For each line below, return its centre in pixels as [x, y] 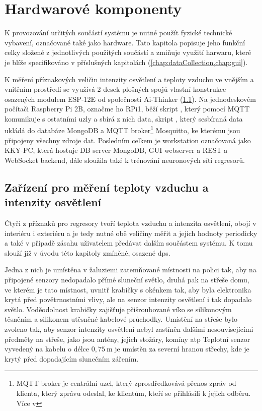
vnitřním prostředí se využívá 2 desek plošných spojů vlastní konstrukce [115, 89]
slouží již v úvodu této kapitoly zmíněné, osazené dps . [88, 252]
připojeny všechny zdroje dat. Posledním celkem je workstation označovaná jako [128, 140]
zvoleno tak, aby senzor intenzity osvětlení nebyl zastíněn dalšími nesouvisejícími [129, 329]
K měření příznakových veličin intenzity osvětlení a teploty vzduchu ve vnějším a [129, 79]
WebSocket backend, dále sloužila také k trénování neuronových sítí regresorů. [125, 160]
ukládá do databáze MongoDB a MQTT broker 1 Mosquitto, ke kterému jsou [122, 130]
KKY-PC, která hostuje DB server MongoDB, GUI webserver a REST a [116, 150]
